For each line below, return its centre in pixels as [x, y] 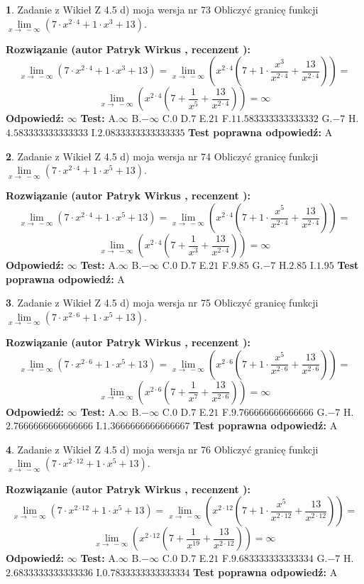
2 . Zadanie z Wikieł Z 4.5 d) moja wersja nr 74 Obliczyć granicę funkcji [162, 156]
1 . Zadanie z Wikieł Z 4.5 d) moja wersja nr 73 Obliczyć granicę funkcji [162, 9]
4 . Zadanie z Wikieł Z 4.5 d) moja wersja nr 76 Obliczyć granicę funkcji [162, 449]
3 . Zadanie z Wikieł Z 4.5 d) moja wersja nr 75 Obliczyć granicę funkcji [162, 303]
